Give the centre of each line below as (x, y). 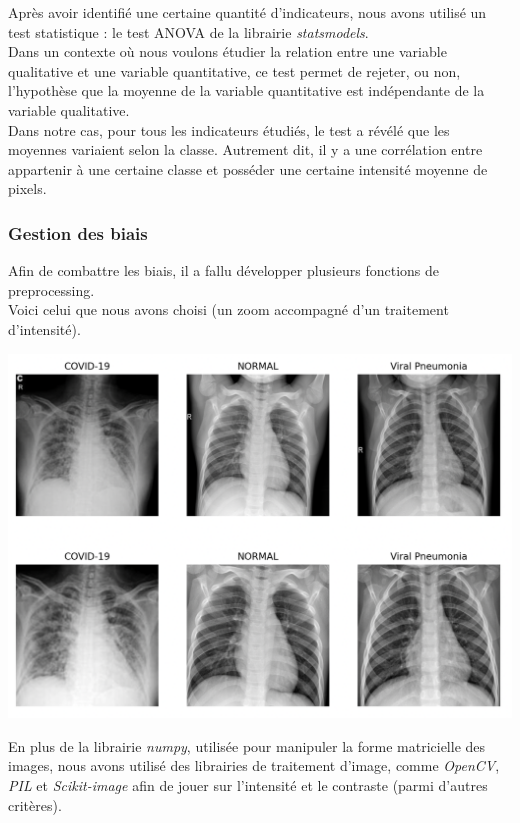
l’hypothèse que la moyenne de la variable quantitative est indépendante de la (246, 90)
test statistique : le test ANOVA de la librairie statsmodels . (188, 31)
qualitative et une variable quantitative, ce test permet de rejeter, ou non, (234, 70)
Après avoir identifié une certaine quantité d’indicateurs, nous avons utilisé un (247, 12)
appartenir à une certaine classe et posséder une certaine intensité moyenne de (248, 168)
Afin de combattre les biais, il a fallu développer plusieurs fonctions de (224, 270)
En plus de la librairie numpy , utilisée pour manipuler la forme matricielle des (247, 745)
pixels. (27, 188)
